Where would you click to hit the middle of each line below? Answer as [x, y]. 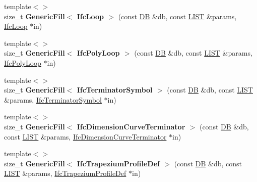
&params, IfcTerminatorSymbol [53, 99]
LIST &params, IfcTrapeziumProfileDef [65, 173]
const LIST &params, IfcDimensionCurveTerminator [85, 136]
